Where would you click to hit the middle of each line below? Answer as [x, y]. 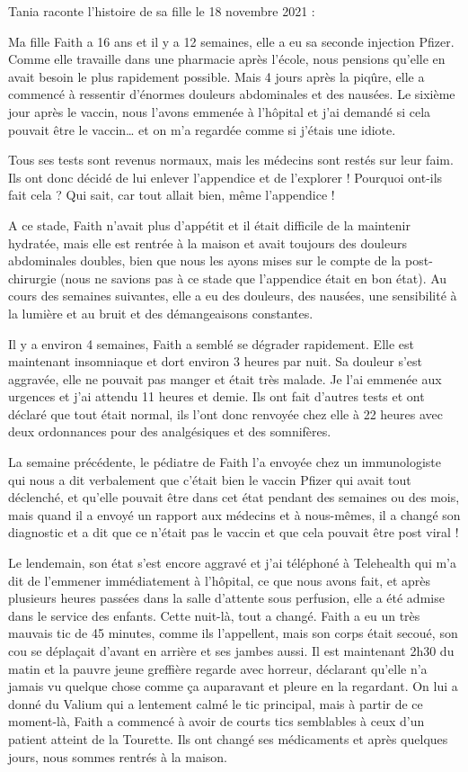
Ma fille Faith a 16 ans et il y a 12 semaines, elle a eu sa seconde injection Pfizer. [231, 41]
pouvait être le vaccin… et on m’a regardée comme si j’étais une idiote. [202, 129]
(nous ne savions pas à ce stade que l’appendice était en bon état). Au [254, 278]
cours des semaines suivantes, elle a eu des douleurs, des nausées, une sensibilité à [233, 296]
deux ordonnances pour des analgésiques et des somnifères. [170, 431]
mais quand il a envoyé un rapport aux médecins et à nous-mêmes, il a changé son [234, 514]
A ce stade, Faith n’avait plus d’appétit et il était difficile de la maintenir [209, 224]
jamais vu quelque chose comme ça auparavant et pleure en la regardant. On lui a [233, 686]
